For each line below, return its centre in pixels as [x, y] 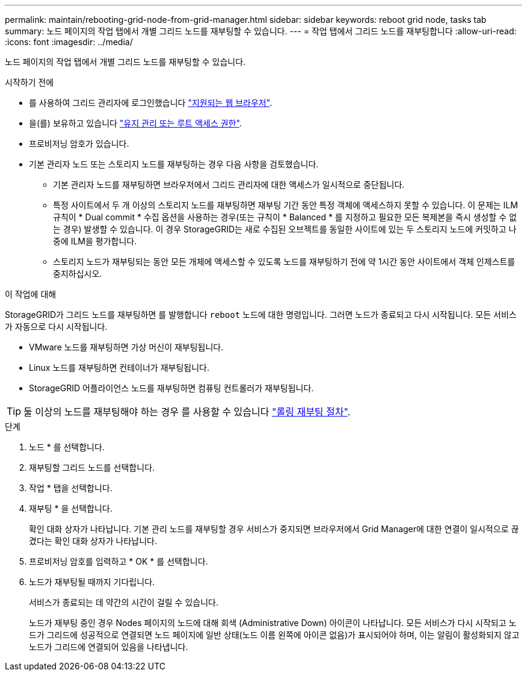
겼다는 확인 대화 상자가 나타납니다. [93, 541]
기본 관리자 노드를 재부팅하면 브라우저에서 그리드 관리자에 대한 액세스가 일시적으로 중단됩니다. [229, 185]
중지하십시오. [78, 274]
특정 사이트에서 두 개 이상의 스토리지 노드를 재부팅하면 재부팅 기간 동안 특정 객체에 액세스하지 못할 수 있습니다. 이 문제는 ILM [285, 205]
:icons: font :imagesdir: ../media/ [69, 42]
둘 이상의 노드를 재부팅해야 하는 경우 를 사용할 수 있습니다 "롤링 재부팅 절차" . [187, 412]
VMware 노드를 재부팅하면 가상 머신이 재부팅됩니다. [126, 347]
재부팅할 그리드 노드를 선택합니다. [92, 467]
